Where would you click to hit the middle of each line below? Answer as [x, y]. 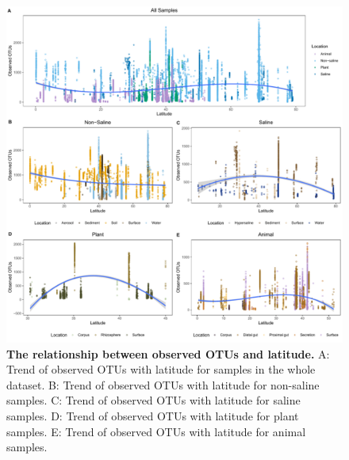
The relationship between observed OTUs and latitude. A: [168, 353]
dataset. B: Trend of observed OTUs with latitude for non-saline [163, 384]
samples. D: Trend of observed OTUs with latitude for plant [153, 415]
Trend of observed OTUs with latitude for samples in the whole [161, 369]
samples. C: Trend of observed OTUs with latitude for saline [153, 400]
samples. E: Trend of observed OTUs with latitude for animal [156, 431]
